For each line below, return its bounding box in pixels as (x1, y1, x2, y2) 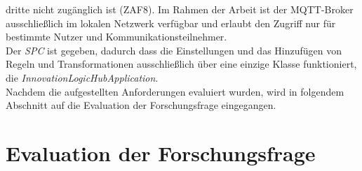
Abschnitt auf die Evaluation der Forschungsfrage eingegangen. (6, 98, 276, 112)
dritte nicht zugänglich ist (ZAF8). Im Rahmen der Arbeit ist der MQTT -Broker (6, 2, 354, 16)
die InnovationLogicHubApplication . (6, 70, 159, 84)
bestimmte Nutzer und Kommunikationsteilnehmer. (6, 29, 227, 44)
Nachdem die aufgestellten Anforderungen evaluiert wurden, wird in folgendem (6, 84, 344, 98)
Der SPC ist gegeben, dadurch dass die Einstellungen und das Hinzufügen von (6, 43, 342, 57)
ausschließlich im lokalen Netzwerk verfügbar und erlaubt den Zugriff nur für (6, 15, 336, 30)
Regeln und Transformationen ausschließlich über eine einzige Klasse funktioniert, (6, 57, 357, 71)
